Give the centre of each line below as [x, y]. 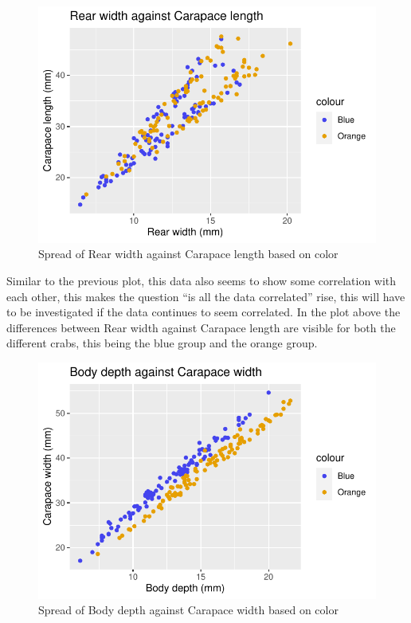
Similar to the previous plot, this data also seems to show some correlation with [202, 280]
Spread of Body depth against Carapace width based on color [188, 610]
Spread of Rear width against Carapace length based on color [188, 254]
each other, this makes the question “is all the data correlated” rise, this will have [206, 296]
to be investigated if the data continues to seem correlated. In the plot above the [204, 312]
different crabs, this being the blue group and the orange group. [162, 343]
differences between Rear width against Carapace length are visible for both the [201, 327]
